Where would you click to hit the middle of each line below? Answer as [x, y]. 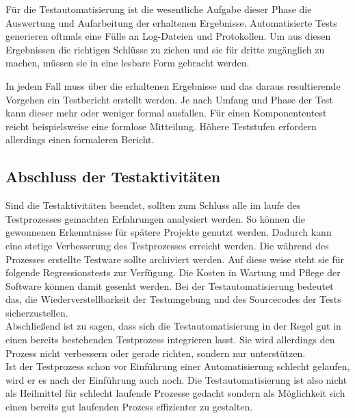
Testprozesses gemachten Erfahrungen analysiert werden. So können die [155, 218]
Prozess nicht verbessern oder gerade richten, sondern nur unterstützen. [156, 353]
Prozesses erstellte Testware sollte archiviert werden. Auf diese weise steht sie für [175, 259]
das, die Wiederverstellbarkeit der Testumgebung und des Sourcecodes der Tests [173, 299]
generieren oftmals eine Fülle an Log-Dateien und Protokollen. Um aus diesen [168, 36]
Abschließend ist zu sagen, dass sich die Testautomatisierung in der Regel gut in [173, 326]
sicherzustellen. [37, 312]
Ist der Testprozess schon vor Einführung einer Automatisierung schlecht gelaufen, [178, 366]
